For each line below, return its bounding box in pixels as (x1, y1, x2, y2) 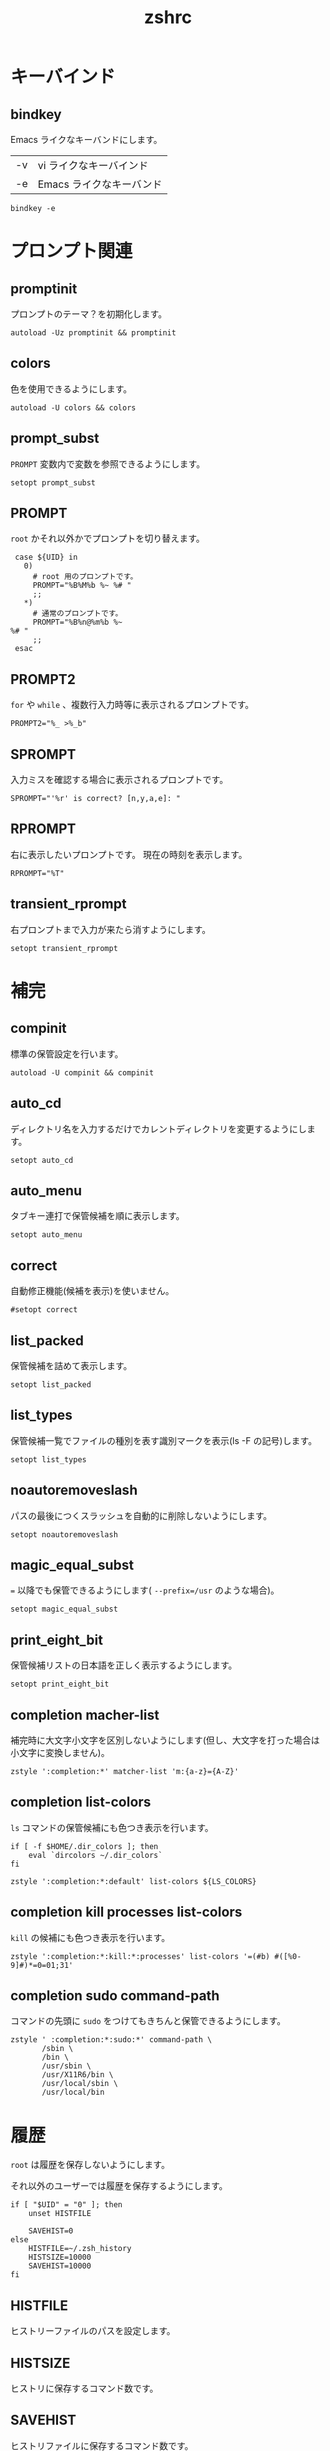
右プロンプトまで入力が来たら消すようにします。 (10, 923, 212, 935)
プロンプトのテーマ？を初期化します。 (10, 308, 168, 320)
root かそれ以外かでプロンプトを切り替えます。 (10, 532, 205, 545)
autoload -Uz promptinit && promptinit (10, 328, 177, 338)
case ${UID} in (14, 552, 78, 563)
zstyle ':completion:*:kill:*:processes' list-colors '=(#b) (10, 1951, 271, 1961)
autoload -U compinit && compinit (10, 1067, 155, 1078)
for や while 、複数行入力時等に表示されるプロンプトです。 (10, 699, 255, 711)
